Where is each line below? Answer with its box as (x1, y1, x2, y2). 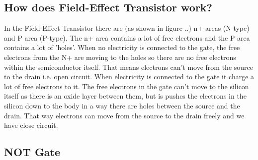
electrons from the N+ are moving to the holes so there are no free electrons (4, 52, 236, 62)
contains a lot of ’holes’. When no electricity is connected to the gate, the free (4, 42, 240, 53)
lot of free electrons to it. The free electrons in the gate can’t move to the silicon (4, 81, 249, 91)
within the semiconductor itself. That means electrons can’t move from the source (4, 61, 253, 72)
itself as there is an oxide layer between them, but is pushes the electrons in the (4, 91, 247, 101)
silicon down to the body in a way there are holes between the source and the (4, 100, 240, 110)
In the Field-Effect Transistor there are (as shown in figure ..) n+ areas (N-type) (4, 23, 250, 33)
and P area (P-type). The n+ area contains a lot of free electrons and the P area (4, 32, 250, 43)
